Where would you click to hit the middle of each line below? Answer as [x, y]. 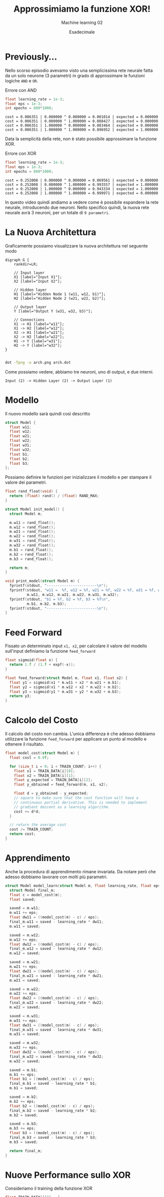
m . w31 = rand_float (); [32, 541]
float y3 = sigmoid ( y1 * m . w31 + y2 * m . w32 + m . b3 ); [65, 692]
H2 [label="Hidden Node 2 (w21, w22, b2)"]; [60, 298]
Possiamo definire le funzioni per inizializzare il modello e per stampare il [78, 477]
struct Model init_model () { [35, 509]
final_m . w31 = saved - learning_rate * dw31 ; [57, 1030]
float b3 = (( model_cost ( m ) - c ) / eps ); [52, 1133]
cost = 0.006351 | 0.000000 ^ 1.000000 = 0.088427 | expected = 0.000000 [82, 121]
